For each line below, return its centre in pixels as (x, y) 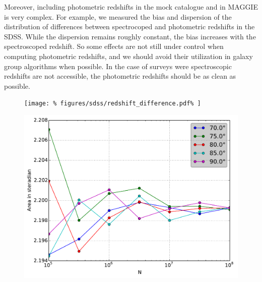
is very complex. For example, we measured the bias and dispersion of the (118, 16)
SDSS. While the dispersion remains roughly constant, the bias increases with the (130, 36)
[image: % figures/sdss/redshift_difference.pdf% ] (113, 104)
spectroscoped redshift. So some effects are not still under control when (114, 46)
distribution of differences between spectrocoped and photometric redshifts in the (129, 26)
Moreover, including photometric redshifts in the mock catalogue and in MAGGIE (131, 7)
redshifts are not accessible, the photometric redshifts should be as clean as (120, 76)
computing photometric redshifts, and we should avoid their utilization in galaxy (128, 56)
